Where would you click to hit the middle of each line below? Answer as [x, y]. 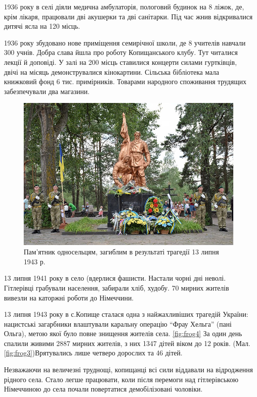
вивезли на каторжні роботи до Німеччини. [69, 297]
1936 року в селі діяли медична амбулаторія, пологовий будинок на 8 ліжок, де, [124, 6]
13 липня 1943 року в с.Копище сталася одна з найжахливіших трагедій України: [126, 314]
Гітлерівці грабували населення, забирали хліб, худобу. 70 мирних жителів [117, 287]
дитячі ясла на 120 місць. [42, 26]
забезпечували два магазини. [47, 91]
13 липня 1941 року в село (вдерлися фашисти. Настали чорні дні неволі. [115, 278]
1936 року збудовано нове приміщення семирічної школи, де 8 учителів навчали [125, 42]
